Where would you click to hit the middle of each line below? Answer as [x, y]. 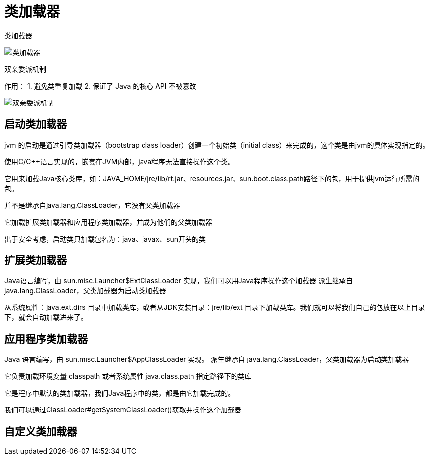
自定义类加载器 [41, 431]
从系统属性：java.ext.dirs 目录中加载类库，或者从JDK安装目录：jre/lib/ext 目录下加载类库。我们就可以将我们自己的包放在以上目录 [215, 307]
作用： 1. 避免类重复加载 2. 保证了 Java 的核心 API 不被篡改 [100, 86]
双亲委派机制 [25, 69]
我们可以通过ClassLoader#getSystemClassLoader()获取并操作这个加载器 [123, 410]
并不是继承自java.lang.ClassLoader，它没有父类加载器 [92, 205]
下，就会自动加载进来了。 [46, 317]
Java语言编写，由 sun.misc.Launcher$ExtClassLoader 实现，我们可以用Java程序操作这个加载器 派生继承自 [179, 281]
